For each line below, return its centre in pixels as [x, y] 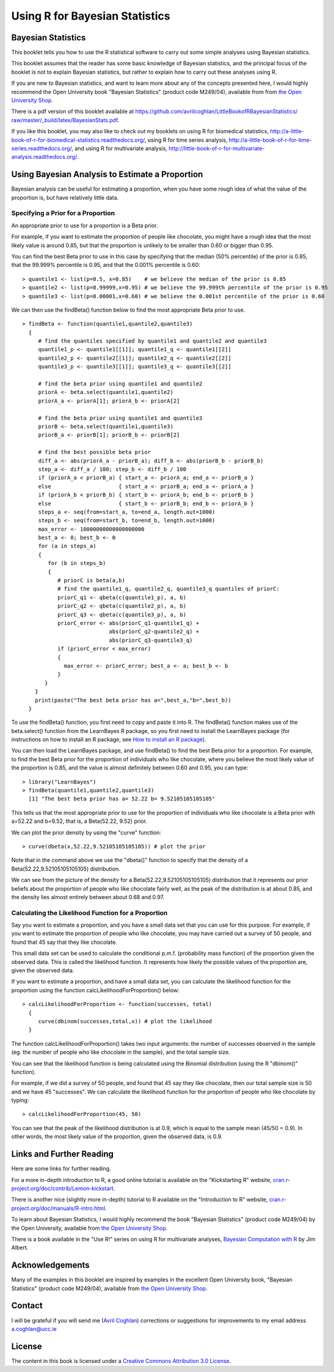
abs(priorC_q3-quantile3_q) [151, 640]
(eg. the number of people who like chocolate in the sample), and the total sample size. [121, 1052]
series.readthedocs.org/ [42, 148]
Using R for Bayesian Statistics [91, 16]
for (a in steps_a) [67, 546]
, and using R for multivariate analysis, [119, 148]
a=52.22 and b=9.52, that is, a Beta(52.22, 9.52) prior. [79, 821]
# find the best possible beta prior [95, 452]
